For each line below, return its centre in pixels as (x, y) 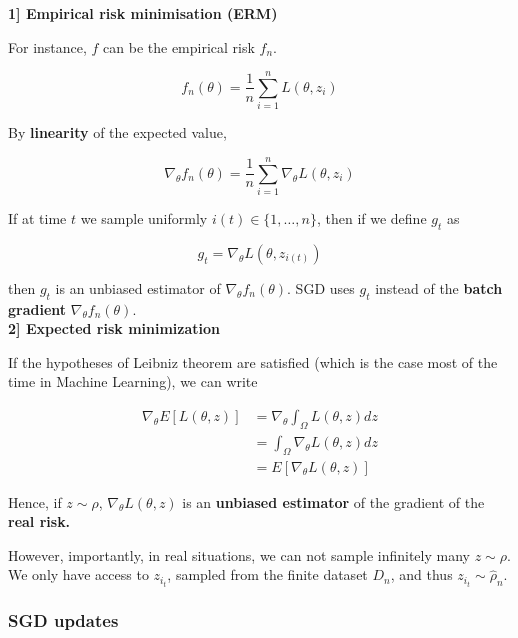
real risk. (39, 521)
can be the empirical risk (179, 46)
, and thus (421, 574)
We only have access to (78, 574)
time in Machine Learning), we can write (133, 381)
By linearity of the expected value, (117, 132)
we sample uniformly (144, 218)
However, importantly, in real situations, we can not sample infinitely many (239, 554)
